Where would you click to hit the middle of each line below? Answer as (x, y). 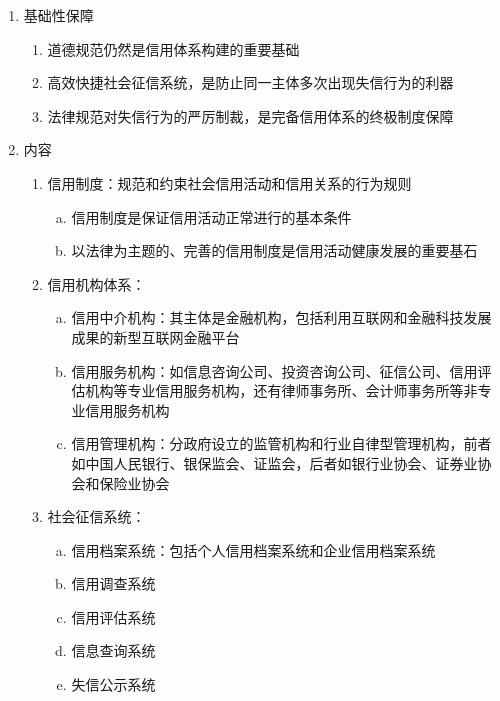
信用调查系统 (113, 583)
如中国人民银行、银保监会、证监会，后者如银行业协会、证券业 (274, 462)
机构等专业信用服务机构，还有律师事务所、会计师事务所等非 (281, 390)
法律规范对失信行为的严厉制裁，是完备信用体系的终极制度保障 (250, 115)
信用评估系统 (113, 616)
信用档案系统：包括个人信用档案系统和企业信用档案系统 (253, 549)
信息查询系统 (113, 650)
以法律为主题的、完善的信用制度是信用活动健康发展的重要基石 (274, 250)
